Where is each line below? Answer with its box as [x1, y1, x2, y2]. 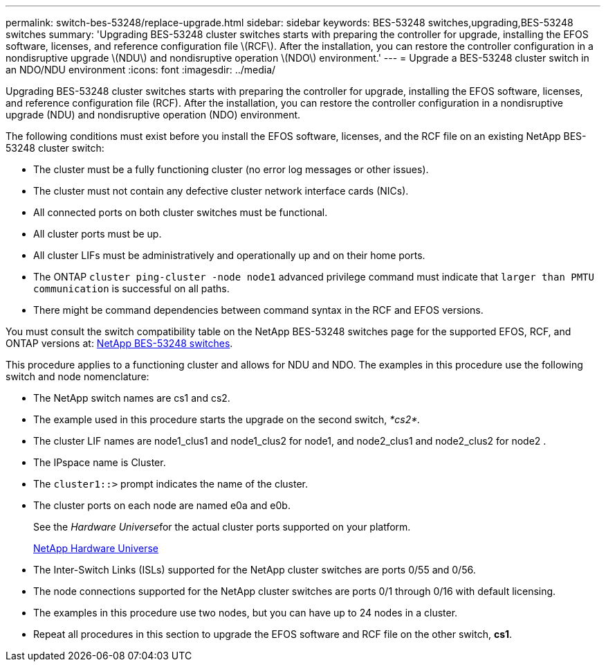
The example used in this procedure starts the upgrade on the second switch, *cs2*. [33, 413, 421, 425]
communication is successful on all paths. [33, 283, 230, 294]
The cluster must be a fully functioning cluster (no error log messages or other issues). [33, 163, 429, 175]
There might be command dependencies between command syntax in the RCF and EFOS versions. [33, 304, 484, 316]
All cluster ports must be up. [33, 228, 162, 240]
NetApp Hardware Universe [33, 542, 159, 554]
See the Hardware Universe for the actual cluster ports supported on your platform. [33, 521, 411, 533]
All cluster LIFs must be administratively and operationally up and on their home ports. [33, 249, 425, 261]
